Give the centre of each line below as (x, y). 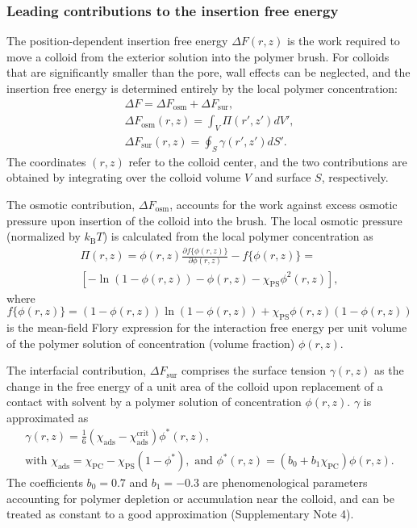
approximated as (48, 417)
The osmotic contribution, (71, 204)
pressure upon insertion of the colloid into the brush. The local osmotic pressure (204, 220)
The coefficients (45, 482)
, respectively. (355, 177)
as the (389, 370)
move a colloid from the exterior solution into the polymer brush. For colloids (198, 56)
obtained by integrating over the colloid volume (124, 177)
